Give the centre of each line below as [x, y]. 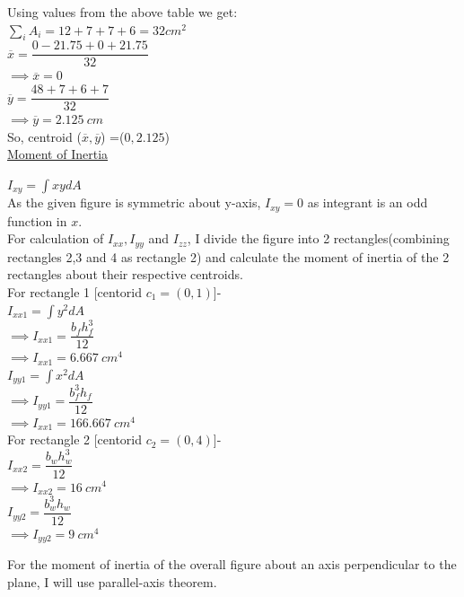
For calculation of [56, 238]
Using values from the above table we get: [123, 12]
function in [37, 220]
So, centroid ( [44, 136]
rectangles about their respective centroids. [125, 274]
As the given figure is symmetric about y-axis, [134, 202]
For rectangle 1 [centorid [75, 292]
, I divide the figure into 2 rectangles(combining [318, 238]
